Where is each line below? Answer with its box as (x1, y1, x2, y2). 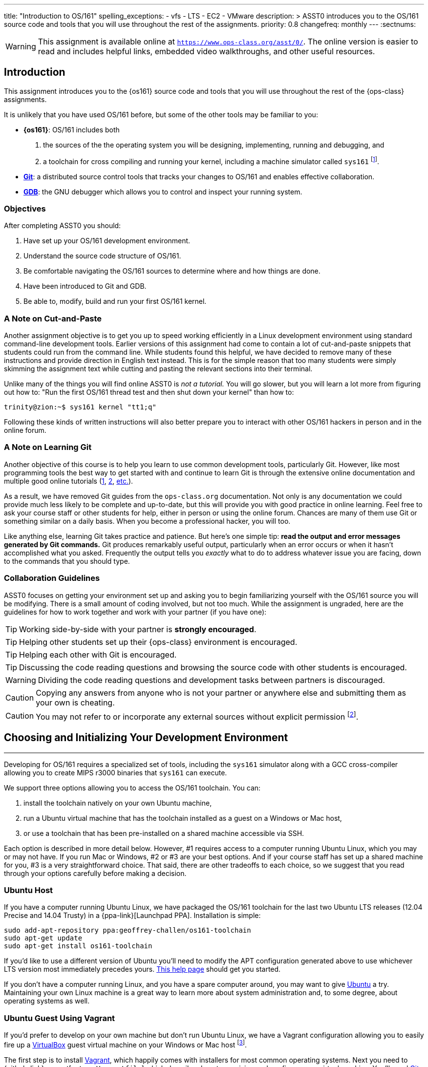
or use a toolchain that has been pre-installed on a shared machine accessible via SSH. (23, 829, 304, 837)
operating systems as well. (4, 997, 90, 1005)
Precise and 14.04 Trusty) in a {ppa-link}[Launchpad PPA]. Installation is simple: (4, 911, 261, 920)
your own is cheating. (36, 697, 115, 707)
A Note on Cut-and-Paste (4, 313, 102, 323)
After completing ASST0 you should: (4, 221, 121, 230)
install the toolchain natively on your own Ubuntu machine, (23, 798, 212, 807)
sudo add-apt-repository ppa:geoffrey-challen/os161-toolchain (4, 926, 251, 935)
